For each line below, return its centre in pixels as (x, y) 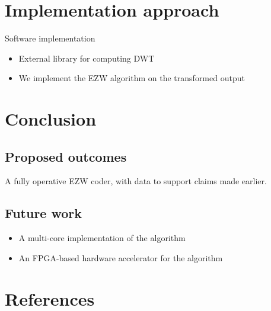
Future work (44, 213)
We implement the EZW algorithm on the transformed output (132, 78)
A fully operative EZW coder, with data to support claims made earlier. (136, 181)
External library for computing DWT (87, 58)
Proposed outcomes (66, 156)
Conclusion (51, 119)
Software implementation (50, 38)
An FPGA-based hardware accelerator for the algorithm (121, 257)
